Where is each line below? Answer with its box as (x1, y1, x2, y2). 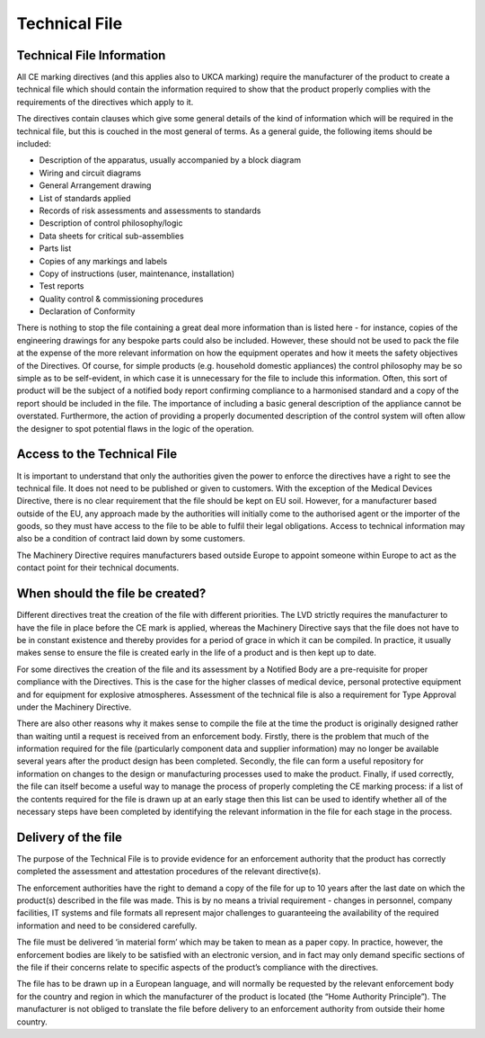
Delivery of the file (16, 829, 123, 845)
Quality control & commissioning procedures (39, 293, 204, 304)
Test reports (39, 281, 84, 291)
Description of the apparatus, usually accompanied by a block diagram (39, 155, 301, 166)
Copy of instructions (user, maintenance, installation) (39, 268, 235, 279)
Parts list (39, 243, 72, 254)
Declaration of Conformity (39, 306, 136, 317)
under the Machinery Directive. (16, 702, 132, 712)
